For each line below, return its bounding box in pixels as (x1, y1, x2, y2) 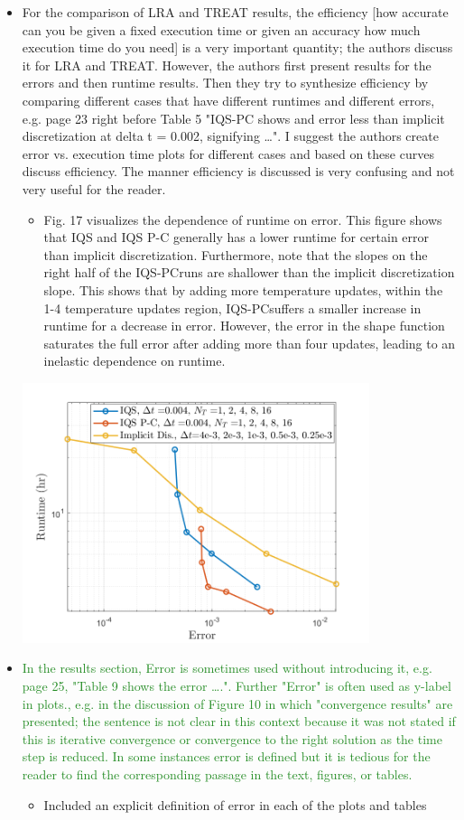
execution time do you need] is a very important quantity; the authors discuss (22, 38, 453, 57)
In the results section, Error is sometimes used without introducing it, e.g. (22, 658, 432, 677)
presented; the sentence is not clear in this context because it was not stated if (22, 712, 456, 731)
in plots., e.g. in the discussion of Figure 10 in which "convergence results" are (22, 694, 453, 713)
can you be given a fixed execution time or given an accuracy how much (22, 20, 421, 39)
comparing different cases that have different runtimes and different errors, (22, 90, 435, 109)
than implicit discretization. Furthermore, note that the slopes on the (43, 245, 428, 264)
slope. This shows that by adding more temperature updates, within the (43, 280, 443, 299)
